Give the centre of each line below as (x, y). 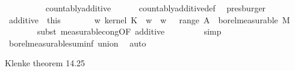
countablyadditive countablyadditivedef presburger (156, 8)
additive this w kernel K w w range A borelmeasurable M (149, 19)
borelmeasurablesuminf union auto (77, 43)
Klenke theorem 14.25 (45, 63)
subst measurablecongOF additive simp (129, 31)
